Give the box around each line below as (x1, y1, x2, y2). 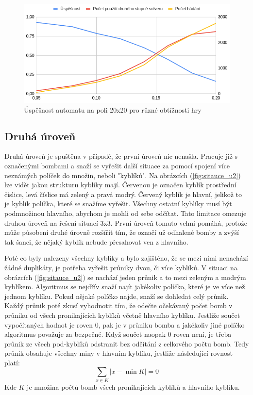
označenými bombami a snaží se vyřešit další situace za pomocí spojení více (4, 161, 230, 171)
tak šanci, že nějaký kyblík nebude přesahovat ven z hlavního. (4, 236, 188, 247)
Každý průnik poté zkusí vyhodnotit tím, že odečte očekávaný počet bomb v (4, 300, 233, 311)
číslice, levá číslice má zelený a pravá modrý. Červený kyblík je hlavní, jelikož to (4, 189, 242, 199)
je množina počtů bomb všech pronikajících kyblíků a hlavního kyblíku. (27, 381, 240, 392)
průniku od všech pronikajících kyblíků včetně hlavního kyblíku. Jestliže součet (4, 310, 240, 320)
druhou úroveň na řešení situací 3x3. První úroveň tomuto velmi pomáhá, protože (4, 217, 247, 228)
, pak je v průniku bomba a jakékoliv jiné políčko (98, 319, 245, 329)
